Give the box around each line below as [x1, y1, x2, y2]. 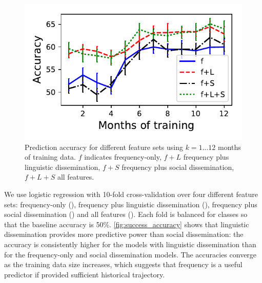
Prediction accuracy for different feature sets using [25, 141, 184, 152]
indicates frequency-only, [84, 151, 162, 162]
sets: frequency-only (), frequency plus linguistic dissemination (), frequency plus [4, 199, 257, 209]
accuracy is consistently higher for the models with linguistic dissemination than [4, 238, 256, 249]
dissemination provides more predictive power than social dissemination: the [4, 229, 244, 240]
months [218, 141, 241, 152]
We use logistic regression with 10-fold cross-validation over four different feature [4, 188, 258, 199]
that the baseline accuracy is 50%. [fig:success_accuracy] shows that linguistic [4, 219, 249, 229]
